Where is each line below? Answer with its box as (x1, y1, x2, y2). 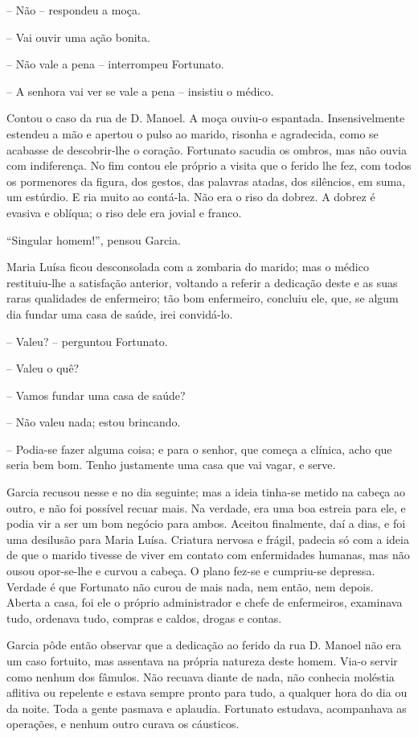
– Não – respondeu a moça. (6, 2, 141, 18)
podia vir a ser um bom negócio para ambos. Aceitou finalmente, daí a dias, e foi (6, 515, 406, 532)
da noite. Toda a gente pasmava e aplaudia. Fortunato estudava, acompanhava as (6, 699, 407, 716)
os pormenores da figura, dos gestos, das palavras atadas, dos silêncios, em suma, (6, 172, 406, 189)
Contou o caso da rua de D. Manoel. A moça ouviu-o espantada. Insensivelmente (6, 109, 405, 126)
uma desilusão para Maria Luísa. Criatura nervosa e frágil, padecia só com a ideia (6, 530, 409, 547)
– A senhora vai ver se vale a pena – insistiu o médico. (6, 82, 274, 99)
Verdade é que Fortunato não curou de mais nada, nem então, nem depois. (6, 578, 374, 595)
